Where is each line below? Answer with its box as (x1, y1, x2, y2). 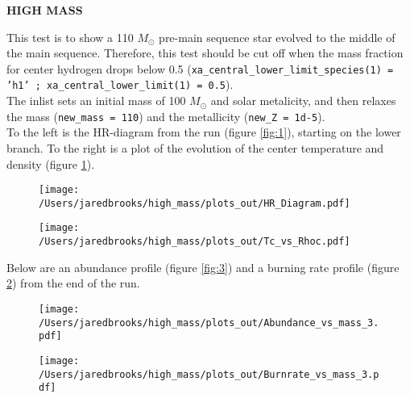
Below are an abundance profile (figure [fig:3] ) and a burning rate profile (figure (6, 258, 400, 275)
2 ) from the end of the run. (6, 274, 140, 291)
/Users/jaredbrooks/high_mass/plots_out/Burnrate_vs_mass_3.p (39, 368, 379, 380)
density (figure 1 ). (6, 155, 95, 172)
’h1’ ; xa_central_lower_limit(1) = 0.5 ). (6, 76, 234, 93)
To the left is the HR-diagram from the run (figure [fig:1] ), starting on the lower (6, 124, 401, 140)
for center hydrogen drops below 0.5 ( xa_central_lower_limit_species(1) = (6, 60, 394, 77)
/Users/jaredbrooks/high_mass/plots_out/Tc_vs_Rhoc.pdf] (39, 236, 350, 248)
